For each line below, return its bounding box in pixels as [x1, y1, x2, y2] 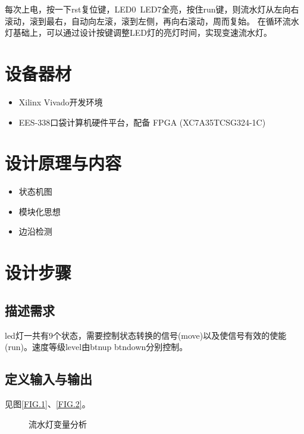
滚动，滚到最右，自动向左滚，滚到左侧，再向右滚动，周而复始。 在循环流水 [5, 14, 299, 27]
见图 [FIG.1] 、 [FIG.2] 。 [5, 397, 90, 410]
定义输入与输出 [5, 370, 92, 388]
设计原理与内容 [5, 151, 122, 175]
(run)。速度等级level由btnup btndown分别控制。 [5, 341, 188, 353]
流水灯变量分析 [29, 417, 87, 430]
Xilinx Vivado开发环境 [18, 95, 103, 108]
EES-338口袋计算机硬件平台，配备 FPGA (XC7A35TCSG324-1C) [18, 115, 266, 128]
